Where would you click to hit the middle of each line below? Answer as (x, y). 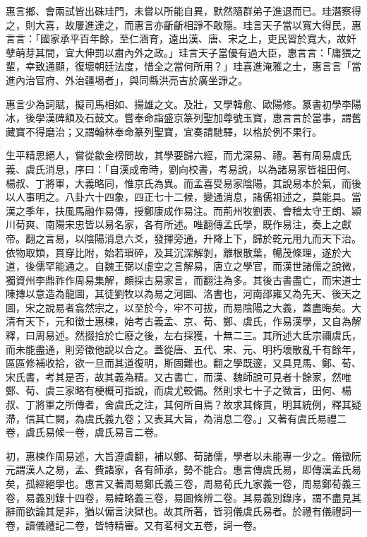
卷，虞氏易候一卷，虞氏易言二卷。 (85, 432)
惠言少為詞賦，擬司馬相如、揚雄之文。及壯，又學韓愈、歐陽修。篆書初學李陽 (183, 104)
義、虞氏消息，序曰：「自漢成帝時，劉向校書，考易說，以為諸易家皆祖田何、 (181, 169)
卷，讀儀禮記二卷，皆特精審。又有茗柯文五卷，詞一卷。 (134, 525)
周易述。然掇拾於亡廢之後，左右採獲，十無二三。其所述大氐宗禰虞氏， (198, 335)
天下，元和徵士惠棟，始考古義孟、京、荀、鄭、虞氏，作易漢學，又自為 (188, 321)
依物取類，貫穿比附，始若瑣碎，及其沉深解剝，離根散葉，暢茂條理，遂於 (174, 252)
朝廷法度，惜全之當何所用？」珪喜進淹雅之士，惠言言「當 (228, 66)
